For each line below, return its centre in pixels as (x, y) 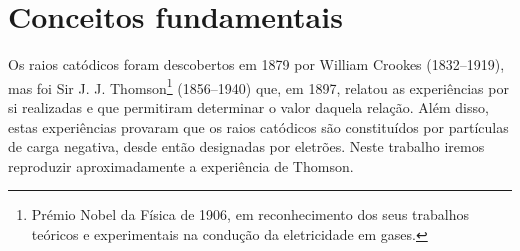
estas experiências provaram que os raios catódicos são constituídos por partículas (258, 126)
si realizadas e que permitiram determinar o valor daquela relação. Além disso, (248, 106)
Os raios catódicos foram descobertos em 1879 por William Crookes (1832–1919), (256, 64)
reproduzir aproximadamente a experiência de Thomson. (181, 165)
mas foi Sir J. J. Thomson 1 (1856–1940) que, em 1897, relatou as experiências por (258, 86)
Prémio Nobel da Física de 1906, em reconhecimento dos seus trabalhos (250, 214)
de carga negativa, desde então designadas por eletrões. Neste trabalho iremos (246, 146)
